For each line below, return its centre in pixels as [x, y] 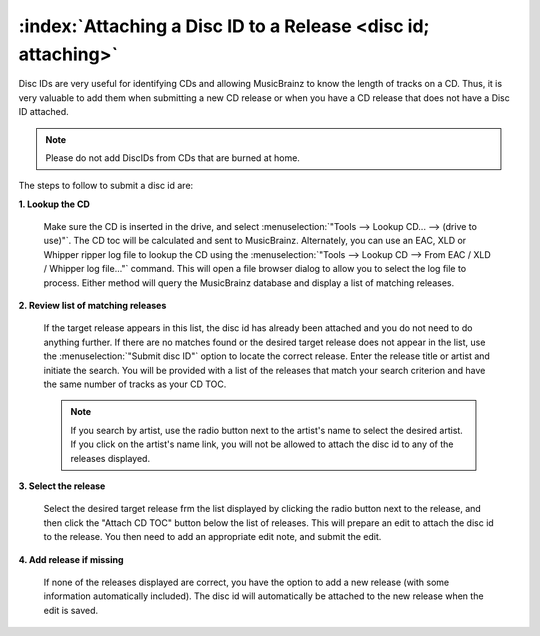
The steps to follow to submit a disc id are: [106, 186]
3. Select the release [62, 486]
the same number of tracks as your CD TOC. [135, 384]
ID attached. [43, 112]
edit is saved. [71, 610]
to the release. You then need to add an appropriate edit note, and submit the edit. [212, 537]
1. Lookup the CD [54, 204]
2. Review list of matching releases [92, 306]
